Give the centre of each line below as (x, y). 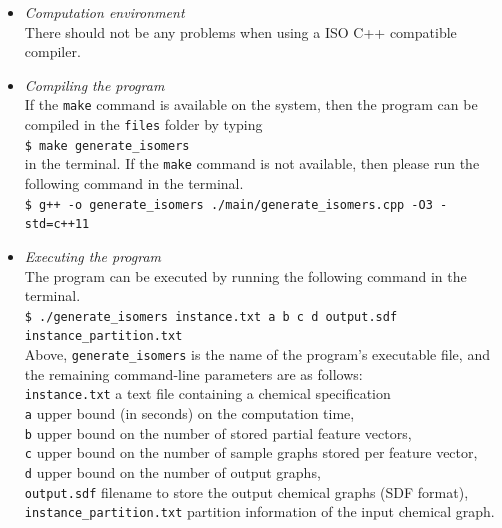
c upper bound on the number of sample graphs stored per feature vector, (251, 452)
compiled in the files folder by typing (143, 124)
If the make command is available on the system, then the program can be (251, 104)
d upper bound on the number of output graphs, (172, 471)
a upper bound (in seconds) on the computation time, (189, 412)
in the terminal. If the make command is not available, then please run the (252, 163)
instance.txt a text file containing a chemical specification (207, 393)
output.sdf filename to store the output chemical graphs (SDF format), (246, 491)
